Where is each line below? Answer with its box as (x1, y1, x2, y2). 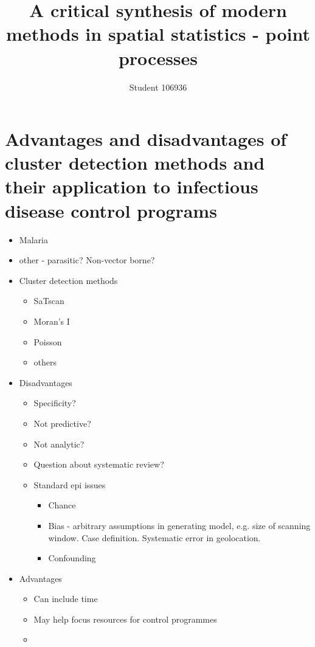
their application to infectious (5, 174, 258, 199)
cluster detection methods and (5, 150, 265, 175)
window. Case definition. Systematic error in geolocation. (48, 531, 261, 544)
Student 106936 (129, 80, 187, 93)
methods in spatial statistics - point (6, 21, 310, 46)
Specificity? (33, 396, 76, 409)
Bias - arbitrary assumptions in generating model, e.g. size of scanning (48, 519, 311, 531)
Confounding (48, 552, 96, 564)
